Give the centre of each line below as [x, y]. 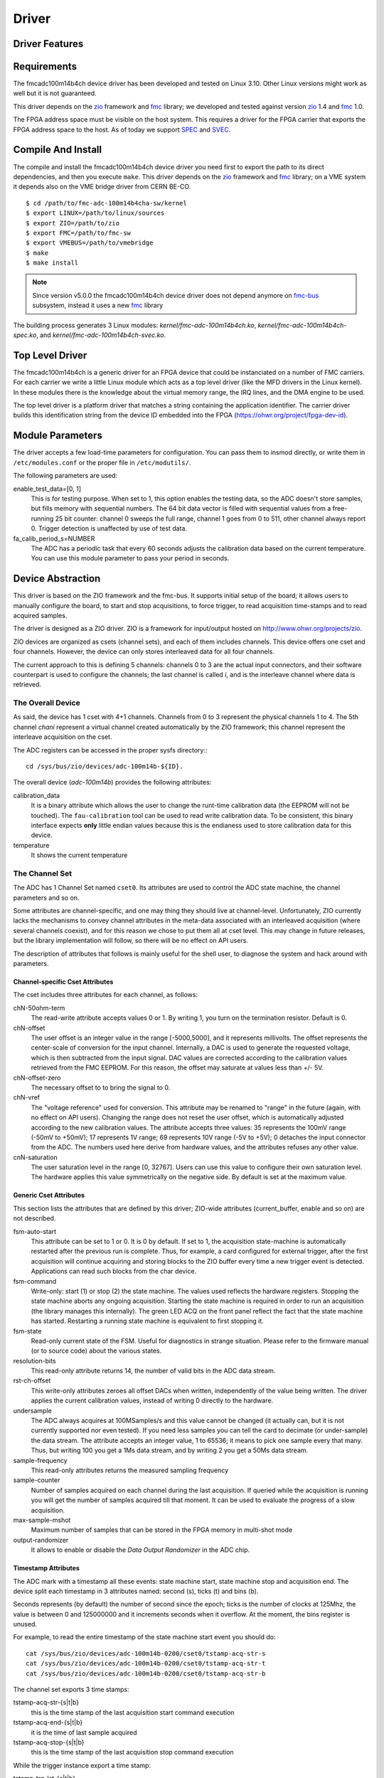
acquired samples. [40, 615]
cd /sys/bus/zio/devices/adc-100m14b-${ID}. [105, 767]
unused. [25, 1624]
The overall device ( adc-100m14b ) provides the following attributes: [112, 782]
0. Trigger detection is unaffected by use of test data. [109, 528]
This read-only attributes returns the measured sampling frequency [130, 1470]
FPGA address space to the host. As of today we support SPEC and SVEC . [122, 129]
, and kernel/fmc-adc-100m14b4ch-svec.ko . [101, 335]
